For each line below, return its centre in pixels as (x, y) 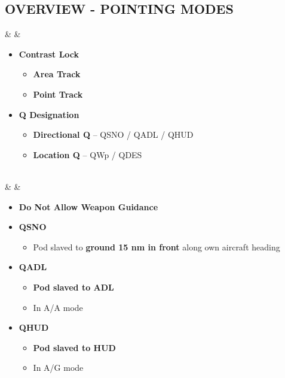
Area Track (57, 74)
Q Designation (49, 114)
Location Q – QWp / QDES (88, 154)
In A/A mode (58, 307)
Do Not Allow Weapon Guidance (88, 206)
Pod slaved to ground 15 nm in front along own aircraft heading (157, 247)
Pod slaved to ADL (73, 287)
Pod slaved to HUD (74, 347)
